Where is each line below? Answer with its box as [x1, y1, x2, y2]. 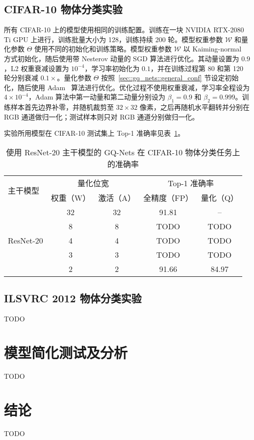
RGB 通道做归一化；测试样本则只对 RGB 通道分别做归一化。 [4, 111, 199, 122]
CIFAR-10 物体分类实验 [4, 1, 123, 17]
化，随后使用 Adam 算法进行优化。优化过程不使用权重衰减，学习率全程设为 [4, 82, 250, 92]
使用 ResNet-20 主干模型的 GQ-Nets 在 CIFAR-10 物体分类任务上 [6, 146, 240, 158]
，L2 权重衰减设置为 [4, 63, 69, 73]
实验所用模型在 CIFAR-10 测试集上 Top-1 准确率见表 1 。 [4, 128, 185, 138]
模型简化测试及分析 [4, 342, 128, 362]
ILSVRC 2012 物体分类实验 [4, 291, 142, 306]
